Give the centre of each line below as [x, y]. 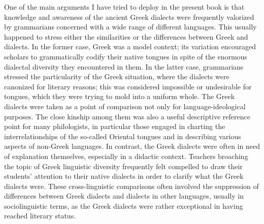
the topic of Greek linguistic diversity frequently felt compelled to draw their [123, 166]
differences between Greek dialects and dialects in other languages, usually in [124, 196]
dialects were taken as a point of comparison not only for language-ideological [125, 106]
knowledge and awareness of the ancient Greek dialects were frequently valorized [129, 17]
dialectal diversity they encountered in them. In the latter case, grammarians [124, 66]
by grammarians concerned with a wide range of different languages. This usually [130, 27]
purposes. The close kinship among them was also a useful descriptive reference [127, 116]
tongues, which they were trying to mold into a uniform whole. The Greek [120, 96]
